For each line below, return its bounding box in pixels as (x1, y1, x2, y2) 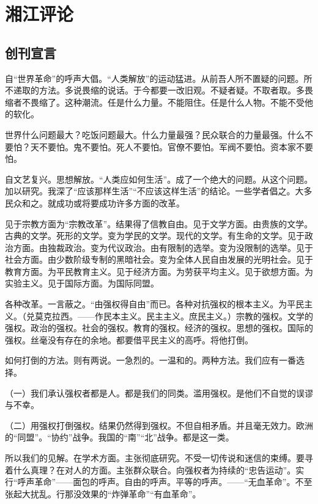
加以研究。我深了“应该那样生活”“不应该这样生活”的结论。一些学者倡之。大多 (5, 184, 312, 197)
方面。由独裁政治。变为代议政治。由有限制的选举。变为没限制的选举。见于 (13, 241, 313, 254)
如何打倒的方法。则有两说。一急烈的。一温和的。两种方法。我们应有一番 (5, 354, 296, 367)
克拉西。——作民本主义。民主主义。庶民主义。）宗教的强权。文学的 (43, 309, 313, 322)
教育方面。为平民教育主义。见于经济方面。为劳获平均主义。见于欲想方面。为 (5, 265, 313, 277)
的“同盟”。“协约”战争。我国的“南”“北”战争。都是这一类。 (5, 431, 234, 444)
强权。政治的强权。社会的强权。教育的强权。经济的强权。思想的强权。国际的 (5, 321, 313, 334)
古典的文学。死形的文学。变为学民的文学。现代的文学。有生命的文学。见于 (5, 229, 305, 242)
